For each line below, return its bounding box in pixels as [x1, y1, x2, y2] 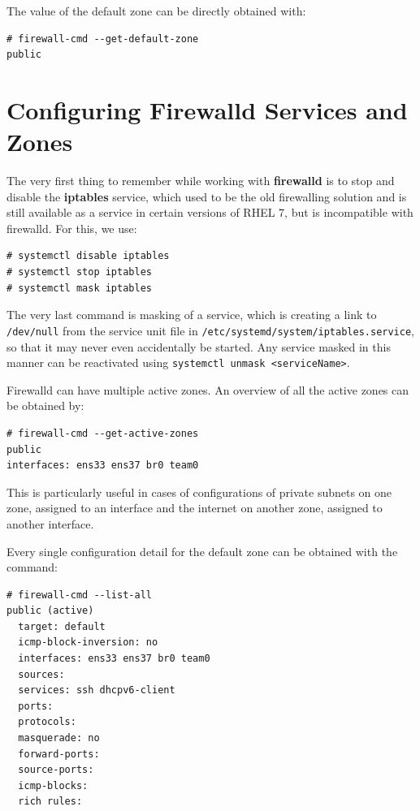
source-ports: [18, 764, 94, 776]
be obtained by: [6, 397, 84, 414]
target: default [18, 620, 106, 632]
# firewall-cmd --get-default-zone [6, 32, 199, 45]
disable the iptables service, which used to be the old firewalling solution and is [6, 188, 407, 205]
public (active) [6, 605, 94, 617]
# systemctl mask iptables [6, 282, 152, 294]
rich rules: [18, 796, 83, 808]
